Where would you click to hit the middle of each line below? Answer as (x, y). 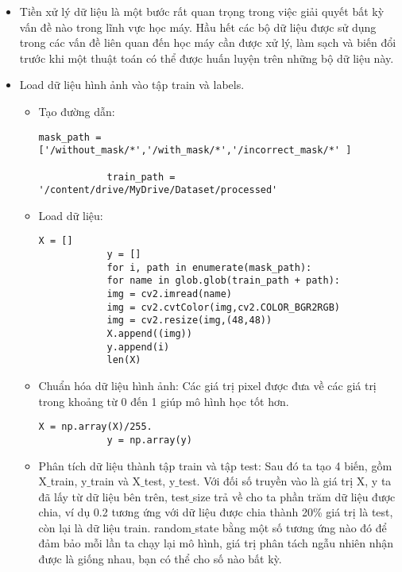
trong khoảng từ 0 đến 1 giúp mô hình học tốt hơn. (164, 401)
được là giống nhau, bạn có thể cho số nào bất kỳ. (160, 559)
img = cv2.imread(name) (169, 294)
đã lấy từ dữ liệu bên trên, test (114, 496)
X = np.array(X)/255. (95, 427)
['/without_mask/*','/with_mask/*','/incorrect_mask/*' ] (195, 151)
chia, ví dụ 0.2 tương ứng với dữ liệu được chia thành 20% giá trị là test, (216, 512)
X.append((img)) (149, 334)
